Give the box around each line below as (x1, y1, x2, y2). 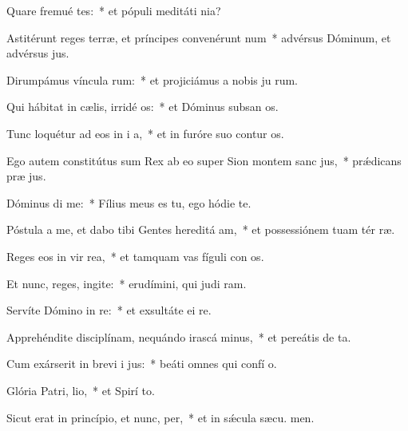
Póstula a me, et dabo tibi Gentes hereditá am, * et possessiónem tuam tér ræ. (6, 221, 395, 238)
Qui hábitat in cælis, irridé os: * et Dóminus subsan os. (6, 98, 279, 115)
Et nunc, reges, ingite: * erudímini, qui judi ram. (6, 275, 247, 291)
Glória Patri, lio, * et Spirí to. (6, 382, 155, 398)
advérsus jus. (6, 45, 69, 61)
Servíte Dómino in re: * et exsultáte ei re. (6, 302, 212, 318)
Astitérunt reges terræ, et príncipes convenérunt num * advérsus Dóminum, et (6, 29, 391, 45)
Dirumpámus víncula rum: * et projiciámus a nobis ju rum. (6, 71, 299, 88)
